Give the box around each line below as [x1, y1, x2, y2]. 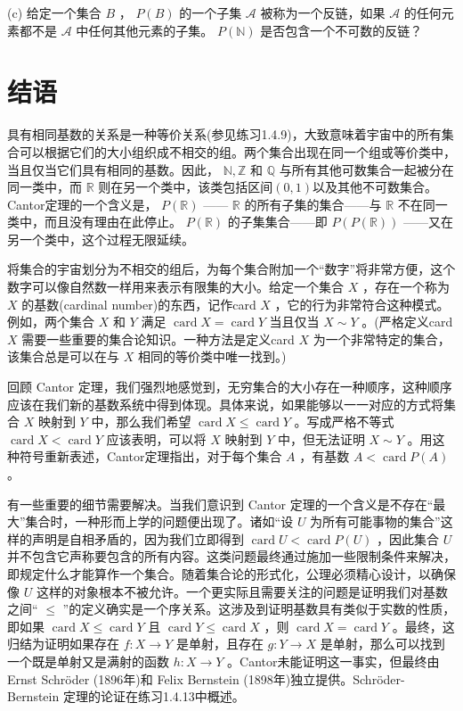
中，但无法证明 [277, 429, 365, 448]
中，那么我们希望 [91, 412, 191, 431]
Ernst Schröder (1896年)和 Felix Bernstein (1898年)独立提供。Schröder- [7, 669, 405, 688]
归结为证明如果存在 [7, 634, 119, 653]
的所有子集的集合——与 [244, 194, 382, 213]
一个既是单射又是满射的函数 [7, 651, 169, 670]
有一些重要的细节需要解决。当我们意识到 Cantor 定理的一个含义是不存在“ [7, 494, 434, 513]
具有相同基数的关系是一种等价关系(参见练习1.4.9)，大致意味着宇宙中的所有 [7, 125, 442, 144]
